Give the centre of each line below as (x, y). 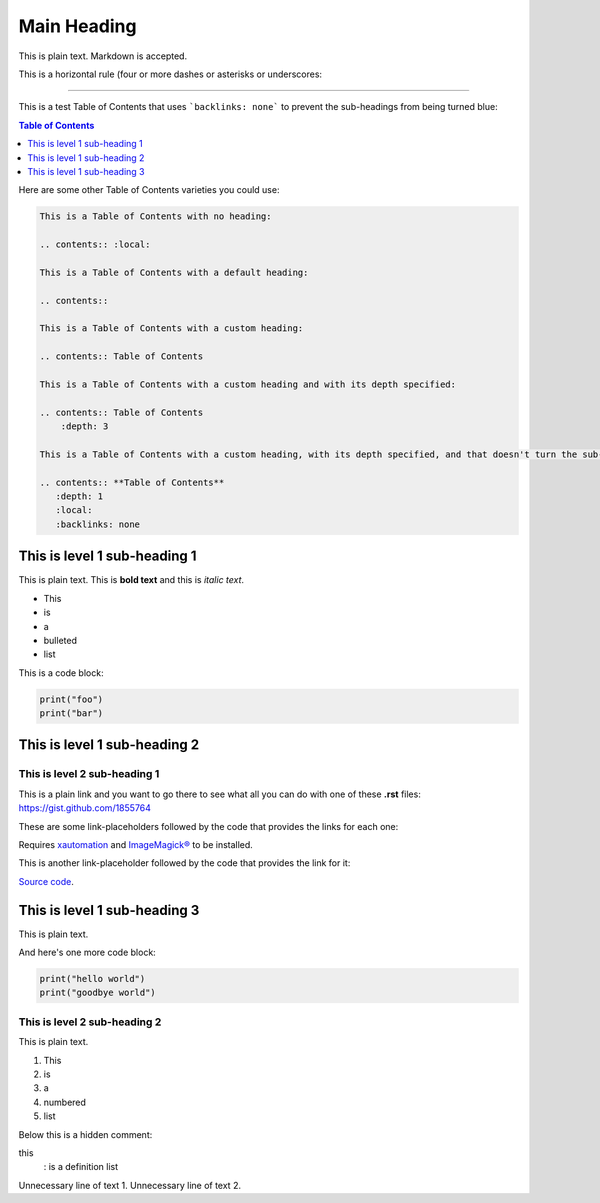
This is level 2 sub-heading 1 (89, 774)
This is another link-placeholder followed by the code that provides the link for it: (184, 863)
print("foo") (71, 699)
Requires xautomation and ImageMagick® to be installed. (136, 844)
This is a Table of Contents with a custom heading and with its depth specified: (248, 384)
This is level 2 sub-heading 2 (90, 1022)
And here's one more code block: (87, 952)
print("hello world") (92, 979)
